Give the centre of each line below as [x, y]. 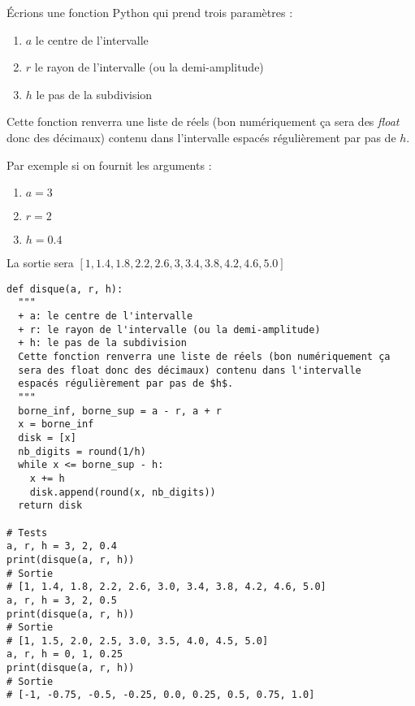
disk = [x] [47, 437]
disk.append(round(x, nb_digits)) [123, 492]
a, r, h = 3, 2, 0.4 [62, 546]
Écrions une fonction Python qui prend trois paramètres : [150, 12]
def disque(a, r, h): [65, 289]
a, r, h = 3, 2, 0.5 [62, 600]
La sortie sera [40, 263]
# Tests [27, 533]
